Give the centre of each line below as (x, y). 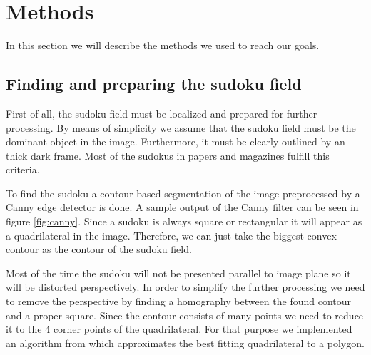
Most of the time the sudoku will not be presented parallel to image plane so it (178, 273)
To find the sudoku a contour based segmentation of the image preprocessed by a (183, 193)
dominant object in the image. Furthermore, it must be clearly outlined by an (176, 142)
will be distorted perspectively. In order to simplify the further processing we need (185, 287)
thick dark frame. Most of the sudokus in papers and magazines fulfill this (168, 155)
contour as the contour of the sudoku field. (99, 249)
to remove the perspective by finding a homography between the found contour (179, 301)
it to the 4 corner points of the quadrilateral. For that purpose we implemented (179, 329)
